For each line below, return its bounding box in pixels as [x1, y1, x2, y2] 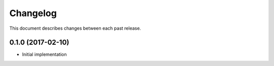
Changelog [9, 8, 57, 19]
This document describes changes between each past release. [9, 25, 142, 31]
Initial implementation [22, 51, 67, 57]
